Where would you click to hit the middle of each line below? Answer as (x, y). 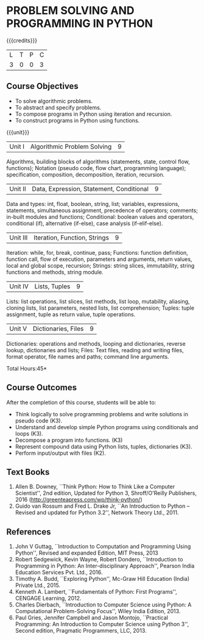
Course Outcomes (42, 388)
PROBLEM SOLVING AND (70, 11)
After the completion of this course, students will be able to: (81, 402)
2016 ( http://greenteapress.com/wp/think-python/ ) (79, 500)
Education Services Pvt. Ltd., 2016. (59, 572)
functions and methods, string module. (55, 272)
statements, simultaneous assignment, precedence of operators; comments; (102, 210)
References (29, 532)
